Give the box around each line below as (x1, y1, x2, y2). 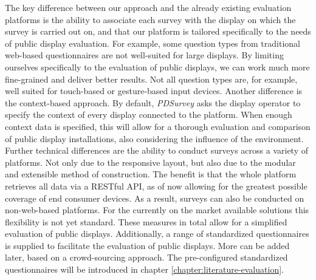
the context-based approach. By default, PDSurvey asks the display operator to (5, 96, 301, 109)
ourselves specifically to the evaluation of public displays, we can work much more (5, 60, 310, 73)
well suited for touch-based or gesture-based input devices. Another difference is (5, 84, 303, 97)
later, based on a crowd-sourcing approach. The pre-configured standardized (5, 251, 288, 264)
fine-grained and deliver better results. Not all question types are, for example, (5, 72, 298, 85)
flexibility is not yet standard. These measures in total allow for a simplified (5, 215, 287, 228)
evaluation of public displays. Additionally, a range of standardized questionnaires (5, 227, 309, 240)
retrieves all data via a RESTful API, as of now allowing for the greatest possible (5, 179, 307, 192)
